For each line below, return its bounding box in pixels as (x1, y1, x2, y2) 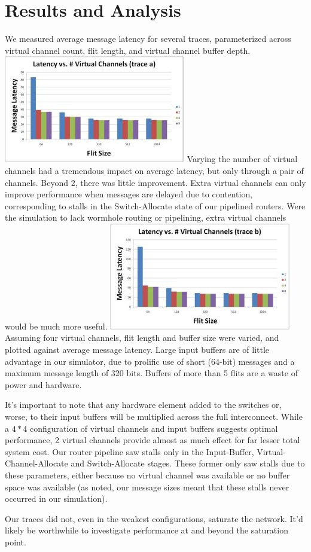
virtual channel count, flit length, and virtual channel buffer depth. (5, 44, 251, 56)
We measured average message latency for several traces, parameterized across (5, 32, 291, 45)
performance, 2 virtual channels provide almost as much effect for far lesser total (5, 434, 300, 446)
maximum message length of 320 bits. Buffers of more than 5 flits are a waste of (5, 367, 298, 379)
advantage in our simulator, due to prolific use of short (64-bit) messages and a (5, 355, 295, 367)
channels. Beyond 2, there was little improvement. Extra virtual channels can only (5, 176, 306, 188)
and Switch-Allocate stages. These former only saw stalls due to (71, 457, 305, 469)
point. (5, 535, 26, 548)
